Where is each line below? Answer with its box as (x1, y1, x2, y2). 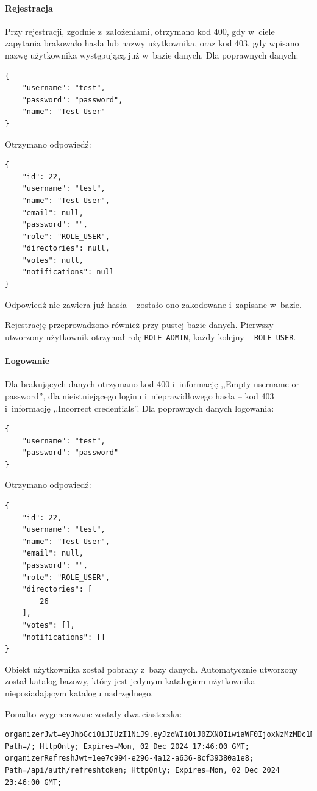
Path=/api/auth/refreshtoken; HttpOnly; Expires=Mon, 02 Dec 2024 (5, 765, 280, 775)
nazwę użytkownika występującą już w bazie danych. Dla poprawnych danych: (5, 48, 299, 61)
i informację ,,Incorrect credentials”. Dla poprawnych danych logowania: (5, 401, 274, 414)
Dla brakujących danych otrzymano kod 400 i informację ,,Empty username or (5, 378, 299, 390)
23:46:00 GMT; (5, 778, 62, 787)
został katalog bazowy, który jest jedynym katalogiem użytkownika (5, 675, 255, 687)
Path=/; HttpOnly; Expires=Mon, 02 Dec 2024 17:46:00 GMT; (5, 742, 249, 751)
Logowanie (5, 354, 50, 367)
